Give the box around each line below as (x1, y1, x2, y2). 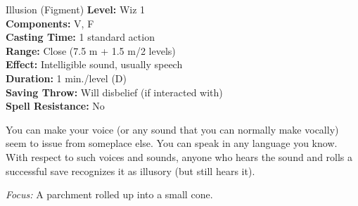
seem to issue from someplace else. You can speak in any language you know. (6, 136, 338, 150)
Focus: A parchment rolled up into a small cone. (6, 187, 213, 202)
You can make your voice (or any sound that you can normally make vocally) (6, 122, 339, 136)
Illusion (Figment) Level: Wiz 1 (6, 2, 146, 16)
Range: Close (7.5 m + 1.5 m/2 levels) (6, 43, 176, 58)
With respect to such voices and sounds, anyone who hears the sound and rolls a (6, 149, 353, 164)
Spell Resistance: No (6, 98, 105, 113)
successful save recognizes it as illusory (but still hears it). (6, 163, 255, 178)
